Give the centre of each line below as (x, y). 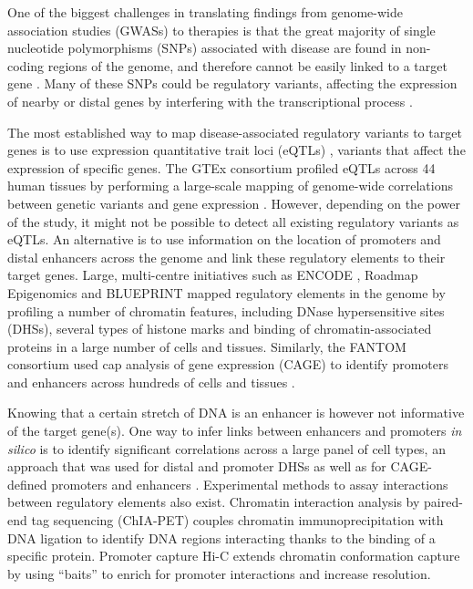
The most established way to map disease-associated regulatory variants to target (235, 132)
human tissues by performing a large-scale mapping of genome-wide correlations (231, 186)
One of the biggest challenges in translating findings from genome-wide (205, 12)
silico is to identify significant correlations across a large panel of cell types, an (226, 448)
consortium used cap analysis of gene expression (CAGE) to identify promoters (228, 364)
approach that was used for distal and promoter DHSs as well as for (197, 466)
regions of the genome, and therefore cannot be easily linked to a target (247, 65)
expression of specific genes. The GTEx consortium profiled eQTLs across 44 (221, 167)
